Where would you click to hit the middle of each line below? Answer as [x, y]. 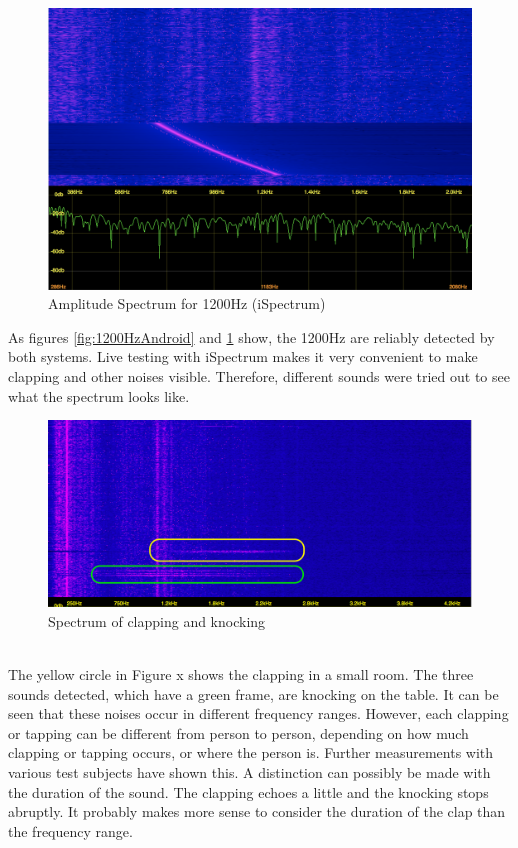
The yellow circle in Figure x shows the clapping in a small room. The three [241, 674]
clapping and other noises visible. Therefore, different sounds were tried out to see [259, 375]
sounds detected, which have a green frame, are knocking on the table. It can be [253, 693]
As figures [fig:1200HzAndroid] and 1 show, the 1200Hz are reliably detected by [251, 336]
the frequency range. [70, 830]
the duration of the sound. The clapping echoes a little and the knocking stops [248, 791]
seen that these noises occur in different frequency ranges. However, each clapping [258, 713]
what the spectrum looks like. [99, 395]
